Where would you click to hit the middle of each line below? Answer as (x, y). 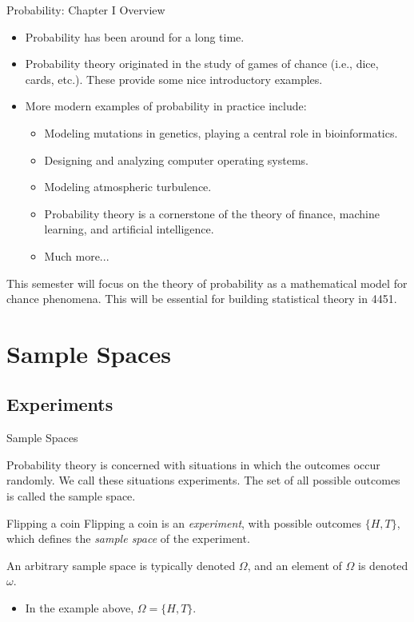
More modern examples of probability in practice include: (166, 106)
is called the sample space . (71, 496)
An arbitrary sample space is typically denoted (121, 565)
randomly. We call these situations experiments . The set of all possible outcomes (203, 480)
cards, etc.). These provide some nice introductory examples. (174, 79)
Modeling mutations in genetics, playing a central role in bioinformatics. (221, 132)
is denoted (383, 565)
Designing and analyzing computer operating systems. (176, 159)
